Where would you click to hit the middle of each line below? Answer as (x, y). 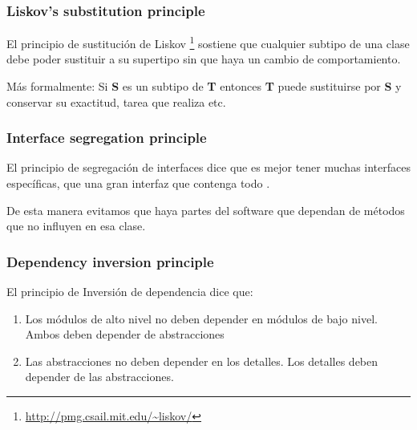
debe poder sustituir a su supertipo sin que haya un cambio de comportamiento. (204, 59)
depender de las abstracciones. (99, 377)
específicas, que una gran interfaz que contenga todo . (138, 183)
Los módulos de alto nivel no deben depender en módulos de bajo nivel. (201, 318)
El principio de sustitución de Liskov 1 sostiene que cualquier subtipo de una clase (208, 42)
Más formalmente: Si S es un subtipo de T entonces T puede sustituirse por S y (204, 86)
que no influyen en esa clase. (76, 226)
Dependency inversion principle (110, 261)
